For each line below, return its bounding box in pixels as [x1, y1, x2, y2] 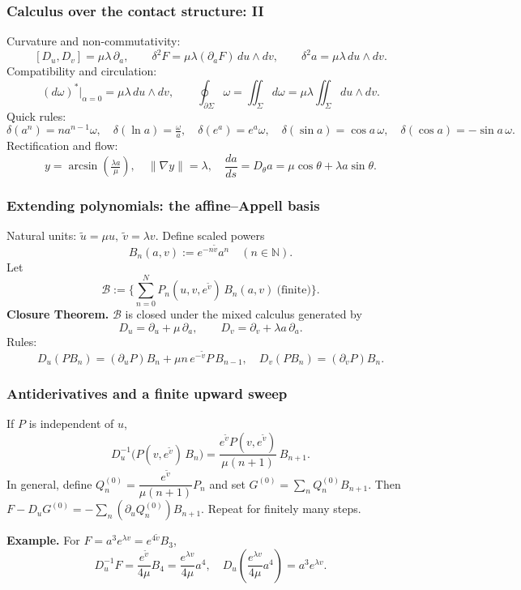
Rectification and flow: [6, 137, 118, 154]
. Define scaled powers [155, 227, 265, 244]
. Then [368, 475, 401, 492]
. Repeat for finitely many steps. [201, 500, 361, 517]
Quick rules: [6, 107, 66, 124]
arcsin [68, 160, 98, 173]
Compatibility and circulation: [6, 62, 157, 79]
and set [209, 475, 246, 492]
